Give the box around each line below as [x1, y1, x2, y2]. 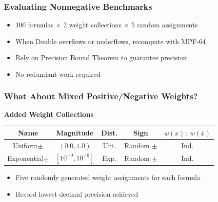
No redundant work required [15, 69, 100, 79]
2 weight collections [63, 20, 121, 30]
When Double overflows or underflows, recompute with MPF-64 [15, 36, 206, 46]
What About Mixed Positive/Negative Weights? [4, 90, 198, 102]
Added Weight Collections [4, 109, 94, 119]
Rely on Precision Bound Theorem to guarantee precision [15, 52, 187, 63]
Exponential [7, 153, 43, 163]
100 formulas [15, 20, 54, 30]
